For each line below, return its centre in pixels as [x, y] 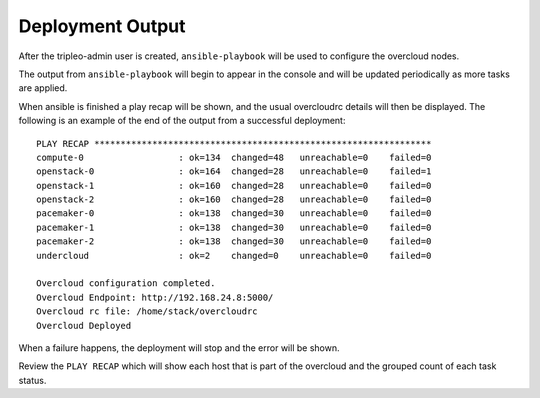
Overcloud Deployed [84, 325]
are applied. [43, 88]
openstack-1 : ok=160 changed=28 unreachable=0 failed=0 [234, 185]
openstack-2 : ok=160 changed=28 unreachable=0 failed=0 [234, 199]
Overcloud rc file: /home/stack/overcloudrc [147, 311]
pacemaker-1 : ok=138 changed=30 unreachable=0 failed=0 [234, 227]
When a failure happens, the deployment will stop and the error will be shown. [179, 347]
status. [32, 380]
